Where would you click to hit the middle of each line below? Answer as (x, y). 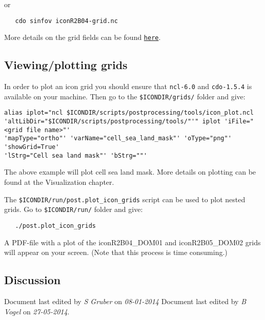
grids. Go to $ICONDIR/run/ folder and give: (74, 209)
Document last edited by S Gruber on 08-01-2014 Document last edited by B (125, 301)
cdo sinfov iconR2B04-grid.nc (66, 21)
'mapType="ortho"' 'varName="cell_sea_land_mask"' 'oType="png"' (118, 138)
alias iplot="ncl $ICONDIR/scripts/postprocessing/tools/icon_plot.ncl (129, 113)
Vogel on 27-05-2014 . (37, 311)
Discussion (33, 280)
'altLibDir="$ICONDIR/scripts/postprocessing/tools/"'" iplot (113, 122)
